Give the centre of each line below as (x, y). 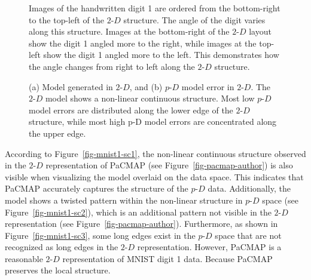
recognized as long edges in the (62, 247)
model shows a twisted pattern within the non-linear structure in (124, 200)
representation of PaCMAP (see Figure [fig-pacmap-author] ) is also (169, 165)
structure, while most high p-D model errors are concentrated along (153, 121)
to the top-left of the (66, 19)
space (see (280, 200)
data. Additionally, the (249, 188)
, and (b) (146, 86)
